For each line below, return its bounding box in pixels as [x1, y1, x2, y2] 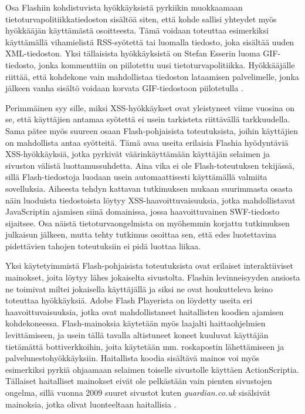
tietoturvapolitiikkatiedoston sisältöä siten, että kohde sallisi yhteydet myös [5, 12, 277, 25]
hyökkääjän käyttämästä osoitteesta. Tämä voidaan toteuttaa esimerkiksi [5, 24, 269, 36]
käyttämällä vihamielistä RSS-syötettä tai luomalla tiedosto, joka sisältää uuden [5, 35, 294, 48]
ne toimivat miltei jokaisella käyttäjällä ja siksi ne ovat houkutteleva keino [5, 282, 273, 295]
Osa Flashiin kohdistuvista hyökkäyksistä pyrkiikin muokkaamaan [5, 1, 243, 13]
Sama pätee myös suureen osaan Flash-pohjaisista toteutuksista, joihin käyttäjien [5, 124, 299, 136]
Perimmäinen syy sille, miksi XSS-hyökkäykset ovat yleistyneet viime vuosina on [5, 101, 295, 113]
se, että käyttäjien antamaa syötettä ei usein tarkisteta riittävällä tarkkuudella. [5, 113, 290, 125]
